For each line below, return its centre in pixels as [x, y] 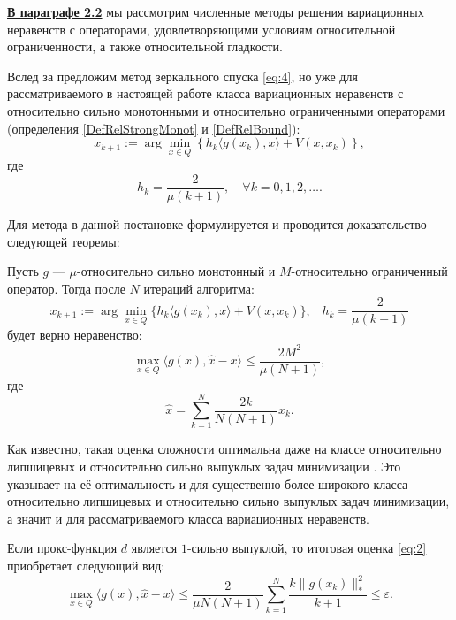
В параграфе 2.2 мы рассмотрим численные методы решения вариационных [216, 11]
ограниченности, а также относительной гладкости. [145, 46]
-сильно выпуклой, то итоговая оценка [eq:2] [307, 548]
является [154, 548]
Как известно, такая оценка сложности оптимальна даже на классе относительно [224, 449]
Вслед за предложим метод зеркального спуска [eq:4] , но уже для [182, 76]
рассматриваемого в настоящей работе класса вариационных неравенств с [205, 93]
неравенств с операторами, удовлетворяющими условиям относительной [201, 29]
